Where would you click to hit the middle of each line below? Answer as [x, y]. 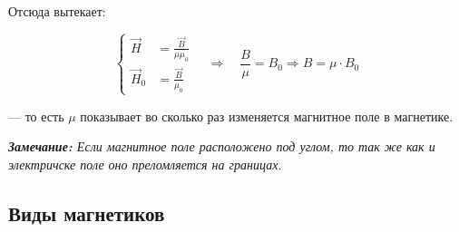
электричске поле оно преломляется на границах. [145, 164]
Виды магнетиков [87, 213]
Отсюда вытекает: [57, 11]
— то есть [36, 116]
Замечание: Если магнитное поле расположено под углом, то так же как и [222, 146]
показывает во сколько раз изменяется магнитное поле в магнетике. [267, 116]
